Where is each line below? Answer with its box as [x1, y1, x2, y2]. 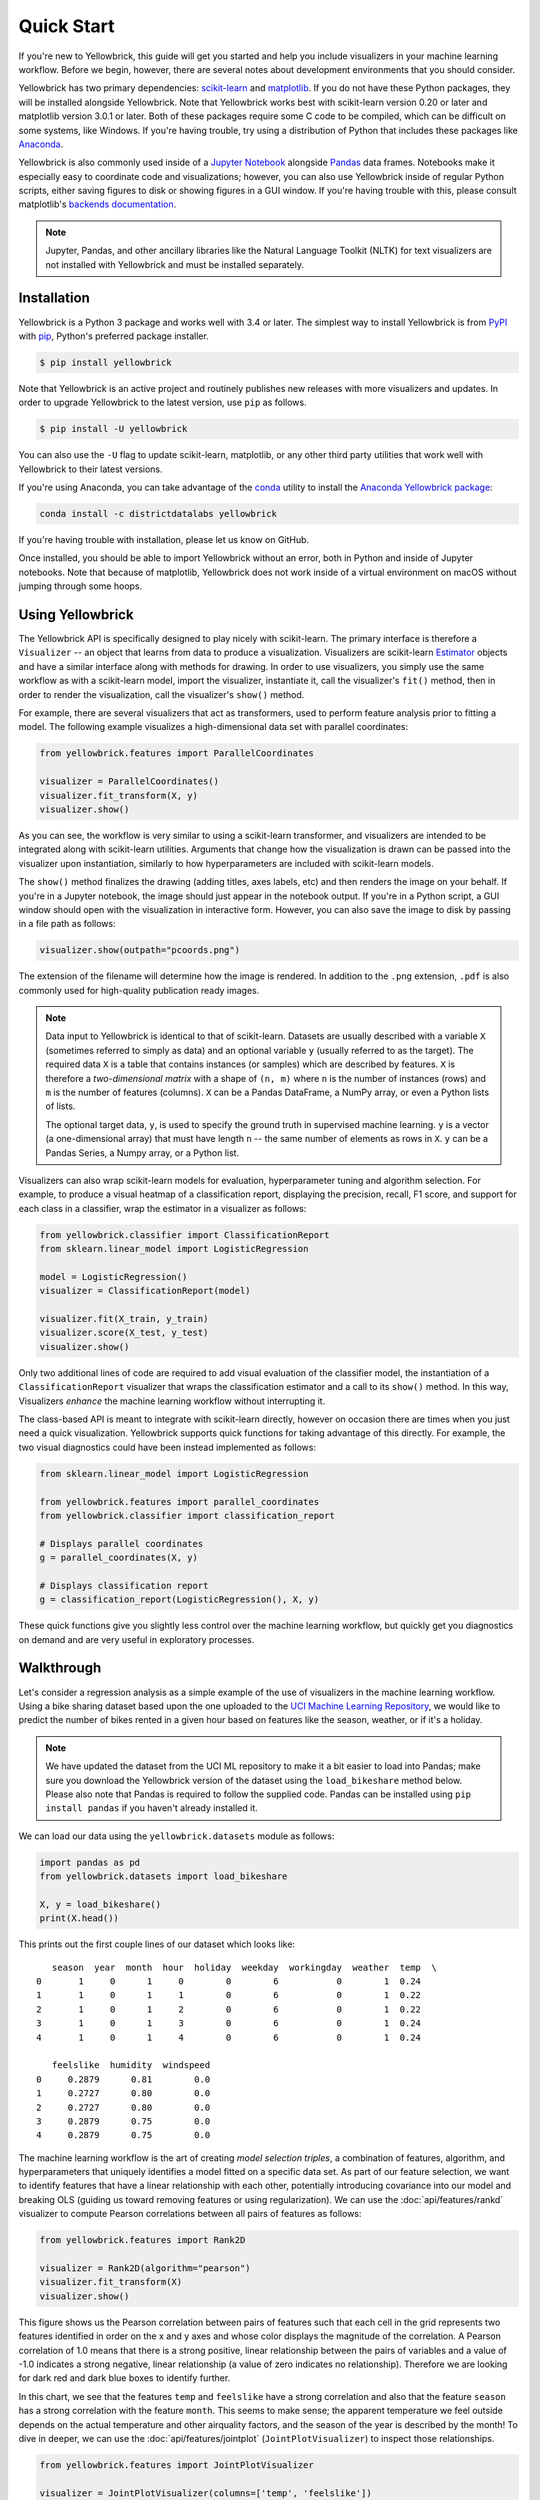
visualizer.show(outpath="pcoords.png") [39, 945, 240, 956]
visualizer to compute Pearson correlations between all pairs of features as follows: [18, 2208, 362, 2220]
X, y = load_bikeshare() [39, 1898, 162, 1910]
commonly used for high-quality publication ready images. [18, 984, 260, 996]
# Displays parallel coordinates [39, 1538, 204, 1549]
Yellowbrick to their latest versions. [18, 463, 164, 475]
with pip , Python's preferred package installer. [18, 330, 209, 342]
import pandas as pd [39, 1856, 140, 1868]
